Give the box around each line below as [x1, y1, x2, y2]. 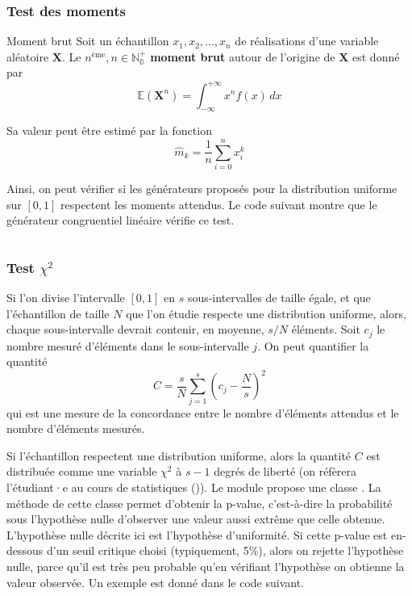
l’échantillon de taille [6, 304, 110, 321]
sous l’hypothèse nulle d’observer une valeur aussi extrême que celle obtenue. [6, 510, 385, 527]
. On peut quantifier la [257, 337, 369, 354]
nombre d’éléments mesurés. [6, 420, 145, 437]
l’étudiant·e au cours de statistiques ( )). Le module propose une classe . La [6, 479, 381, 496]
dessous [6, 542, 44, 559]
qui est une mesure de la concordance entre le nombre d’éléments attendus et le [6, 404, 399, 421]
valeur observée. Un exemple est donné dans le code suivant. [6, 573, 305, 590]
